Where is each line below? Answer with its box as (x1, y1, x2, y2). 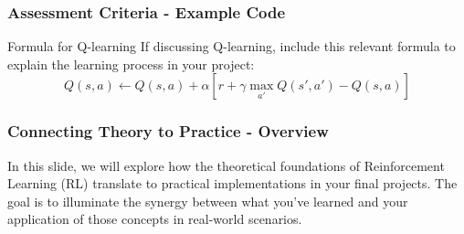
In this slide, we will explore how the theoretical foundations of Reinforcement (7, 155, 445, 175)
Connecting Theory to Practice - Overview (7, 120, 329, 143)
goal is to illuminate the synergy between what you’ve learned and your (7, 191, 408, 210)
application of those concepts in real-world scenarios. (7, 209, 302, 229)
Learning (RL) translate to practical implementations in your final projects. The (7, 174, 458, 193)
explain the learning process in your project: (7, 54, 255, 73)
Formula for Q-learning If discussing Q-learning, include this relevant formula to (7, 37, 456, 56)
